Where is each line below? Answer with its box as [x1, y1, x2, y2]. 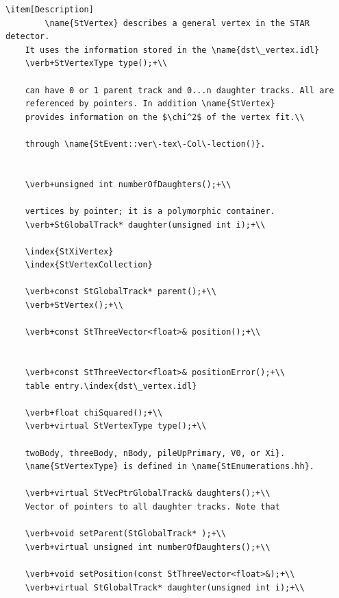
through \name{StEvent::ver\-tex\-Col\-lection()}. [25, 139, 266, 149]
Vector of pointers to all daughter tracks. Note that [25, 501, 280, 512]
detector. [5, 32, 50, 42]
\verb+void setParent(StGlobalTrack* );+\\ [25, 529, 227, 539]
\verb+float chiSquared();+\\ [25, 407, 163, 418]
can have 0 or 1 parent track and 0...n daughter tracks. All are [25, 85, 334, 95]
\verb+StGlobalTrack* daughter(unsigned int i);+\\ [25, 219, 266, 230]
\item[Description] [5, 5, 94, 14]
